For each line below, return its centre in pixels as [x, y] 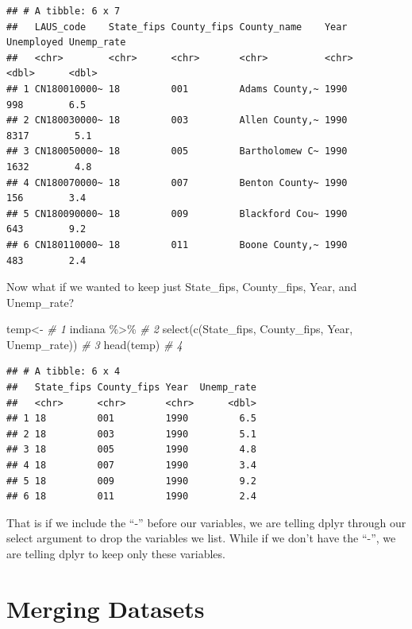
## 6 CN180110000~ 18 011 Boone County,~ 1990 [177, 245]
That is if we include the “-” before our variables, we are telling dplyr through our [206, 522]
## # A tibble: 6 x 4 [64, 372]
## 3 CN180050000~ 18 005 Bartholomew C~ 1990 [177, 151]
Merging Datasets [106, 608]
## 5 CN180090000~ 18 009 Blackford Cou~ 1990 [177, 214]
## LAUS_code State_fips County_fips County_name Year [177, 27]
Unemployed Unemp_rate [66, 43]
